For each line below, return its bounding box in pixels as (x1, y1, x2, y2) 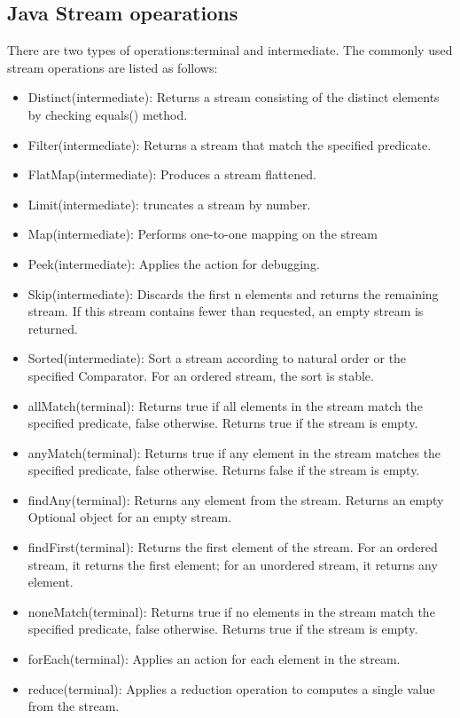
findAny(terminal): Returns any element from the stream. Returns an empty (27, 490, 444, 509)
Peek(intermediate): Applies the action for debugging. (27, 254, 320, 272)
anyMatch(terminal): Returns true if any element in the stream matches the (27, 443, 441, 462)
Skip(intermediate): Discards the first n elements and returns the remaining (27, 284, 439, 303)
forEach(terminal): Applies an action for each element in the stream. (27, 650, 401, 668)
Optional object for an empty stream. (27, 508, 232, 526)
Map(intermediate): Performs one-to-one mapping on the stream (27, 225, 378, 243)
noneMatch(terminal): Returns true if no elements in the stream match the (27, 602, 435, 620)
